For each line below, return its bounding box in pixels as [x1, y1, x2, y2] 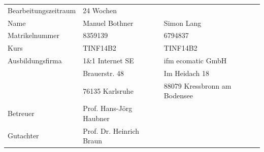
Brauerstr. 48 [83, 67, 124, 78]
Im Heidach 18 [163, 67, 209, 78]
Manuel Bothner [83, 17, 134, 28]
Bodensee [163, 90, 193, 101]
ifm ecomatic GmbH [163, 55, 227, 66]
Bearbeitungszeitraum [8, 5, 76, 15]
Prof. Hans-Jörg [83, 103, 133, 113]
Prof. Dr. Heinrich [83, 125, 140, 136]
